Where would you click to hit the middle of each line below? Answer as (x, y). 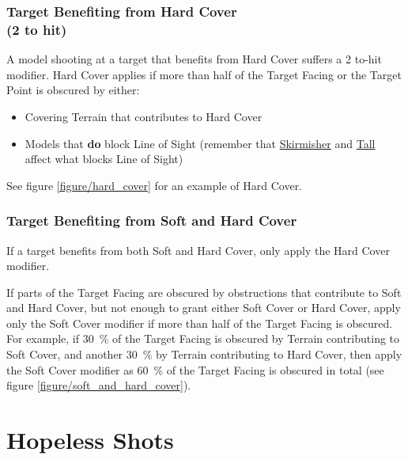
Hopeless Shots (90, 440)
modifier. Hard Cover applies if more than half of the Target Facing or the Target (204, 74)
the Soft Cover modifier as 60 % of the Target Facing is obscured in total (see (195, 369)
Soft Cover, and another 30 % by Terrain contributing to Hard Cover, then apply (204, 354)
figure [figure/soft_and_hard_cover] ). (99, 385)
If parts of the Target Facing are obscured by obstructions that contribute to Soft (204, 292)
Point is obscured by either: (73, 90)
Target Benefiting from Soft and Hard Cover (152, 220)
